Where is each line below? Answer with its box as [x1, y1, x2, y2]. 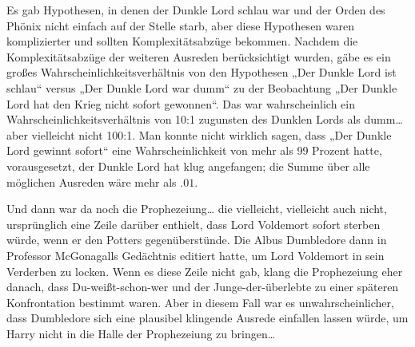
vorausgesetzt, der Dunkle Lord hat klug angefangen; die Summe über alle [6, 157, 370, 174]
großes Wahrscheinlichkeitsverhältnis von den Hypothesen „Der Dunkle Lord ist [6, 64, 397, 81]
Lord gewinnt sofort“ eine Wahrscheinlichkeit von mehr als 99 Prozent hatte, [6, 142, 382, 159]
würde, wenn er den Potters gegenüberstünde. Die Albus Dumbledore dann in [6, 231, 387, 248]
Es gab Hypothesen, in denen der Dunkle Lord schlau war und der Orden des [6, 2, 385, 18]
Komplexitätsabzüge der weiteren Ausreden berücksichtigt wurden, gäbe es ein [6, 48, 391, 65]
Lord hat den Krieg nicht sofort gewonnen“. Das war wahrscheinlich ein [6, 95, 355, 112]
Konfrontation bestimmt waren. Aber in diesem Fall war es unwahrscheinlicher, [6, 294, 394, 310]
